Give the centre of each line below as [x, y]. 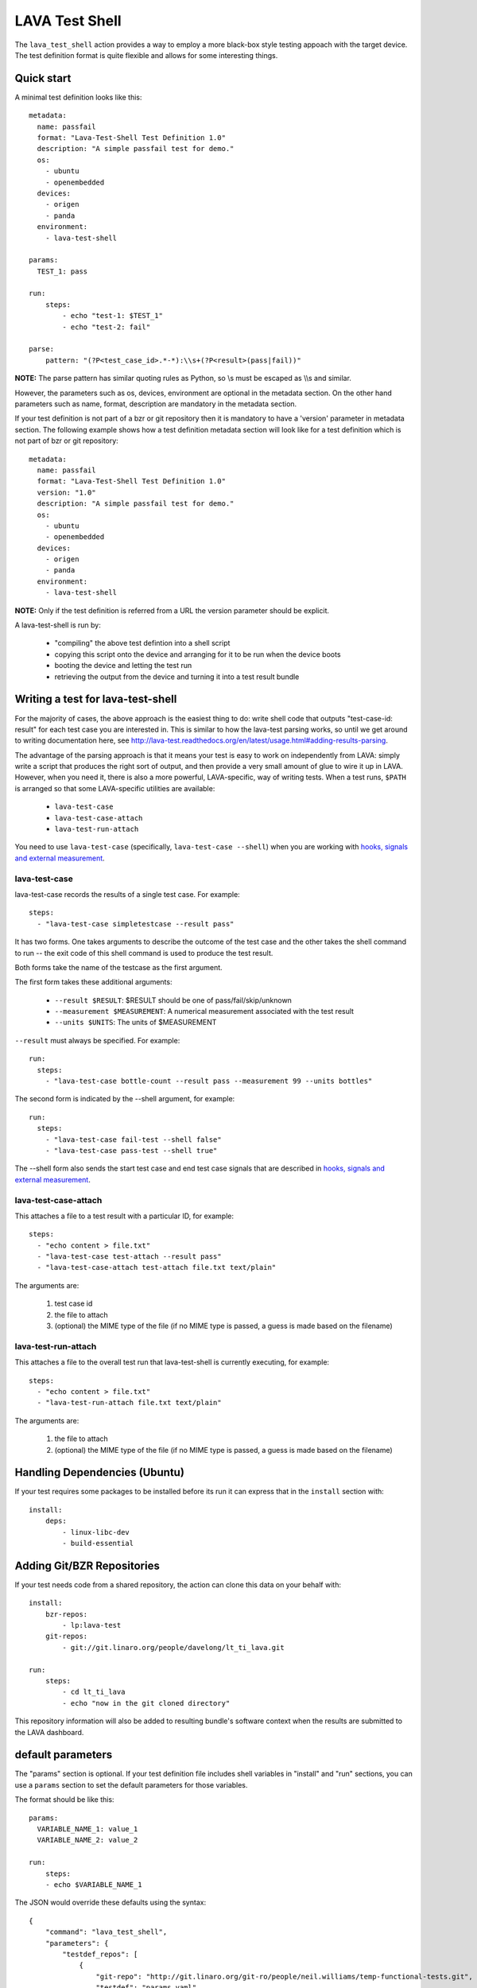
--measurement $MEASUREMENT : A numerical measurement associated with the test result [204, 1011]
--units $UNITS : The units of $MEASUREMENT [136, 1023]
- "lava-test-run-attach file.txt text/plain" [129, 1403]
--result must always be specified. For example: [97, 1040]
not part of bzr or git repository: [66, 441]
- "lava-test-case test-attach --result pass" [129, 1257]
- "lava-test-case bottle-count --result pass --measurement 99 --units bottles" [209, 1081]
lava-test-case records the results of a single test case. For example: [127, 894]
